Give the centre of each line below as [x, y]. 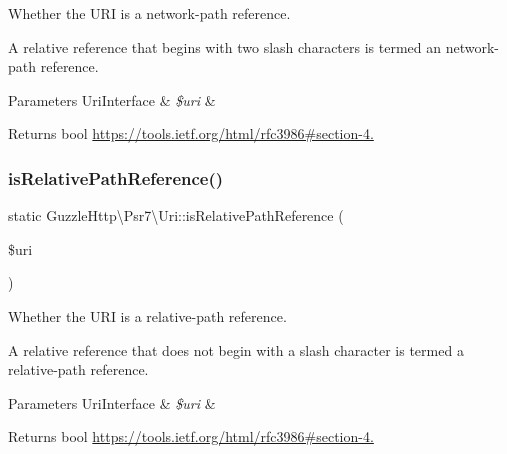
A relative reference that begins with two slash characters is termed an [225, 46]
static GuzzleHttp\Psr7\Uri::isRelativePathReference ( [176, 215]
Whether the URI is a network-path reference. [149, 13]
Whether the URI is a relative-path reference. [147, 315]
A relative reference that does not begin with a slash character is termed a [236, 349]
